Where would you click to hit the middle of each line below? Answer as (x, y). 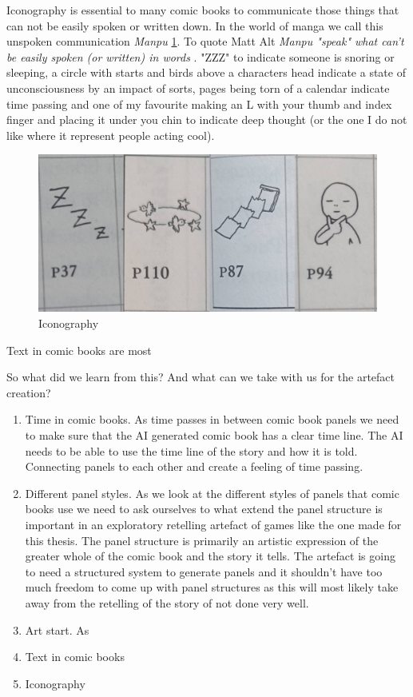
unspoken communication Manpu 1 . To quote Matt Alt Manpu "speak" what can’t (205, 41)
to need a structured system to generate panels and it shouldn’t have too (204, 571)
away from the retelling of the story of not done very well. (167, 602)
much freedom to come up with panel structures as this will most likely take (212, 587)
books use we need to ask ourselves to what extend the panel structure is (204, 509)
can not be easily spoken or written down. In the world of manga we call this (195, 25)
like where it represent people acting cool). (111, 135)
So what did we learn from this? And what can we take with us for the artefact (201, 377)
